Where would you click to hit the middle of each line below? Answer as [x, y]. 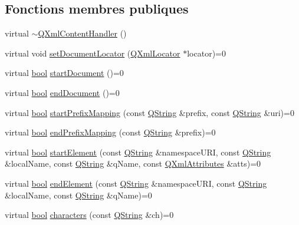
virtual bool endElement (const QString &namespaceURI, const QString [136, 183]
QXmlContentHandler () [82, 33]
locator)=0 [206, 53]
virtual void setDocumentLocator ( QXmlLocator [93, 53]
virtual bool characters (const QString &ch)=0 [89, 215]
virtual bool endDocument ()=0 [62, 92]
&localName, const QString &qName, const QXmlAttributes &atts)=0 [133, 163]
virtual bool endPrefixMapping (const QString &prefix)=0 [110, 132]
